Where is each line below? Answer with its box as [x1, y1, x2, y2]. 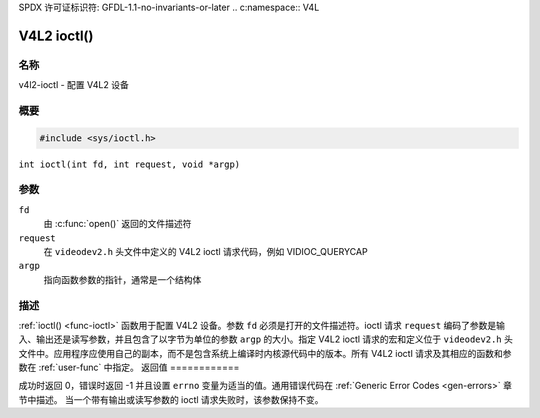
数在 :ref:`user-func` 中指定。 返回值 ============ [18, 361, 240, 374]
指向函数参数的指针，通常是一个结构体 [43, 273, 202, 285]
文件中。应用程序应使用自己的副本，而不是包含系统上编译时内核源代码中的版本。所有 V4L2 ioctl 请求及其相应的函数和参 [18, 347, 512, 359]
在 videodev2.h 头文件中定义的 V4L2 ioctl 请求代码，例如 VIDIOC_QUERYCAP [43, 246, 369, 257]
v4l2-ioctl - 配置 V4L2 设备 [18, 79, 129, 91]
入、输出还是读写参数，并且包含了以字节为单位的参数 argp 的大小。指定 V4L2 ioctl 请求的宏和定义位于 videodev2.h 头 [18, 333, 514, 345]
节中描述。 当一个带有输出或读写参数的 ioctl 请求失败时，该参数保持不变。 [18, 393, 324, 405]
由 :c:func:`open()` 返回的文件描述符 [43, 218, 192, 230]
